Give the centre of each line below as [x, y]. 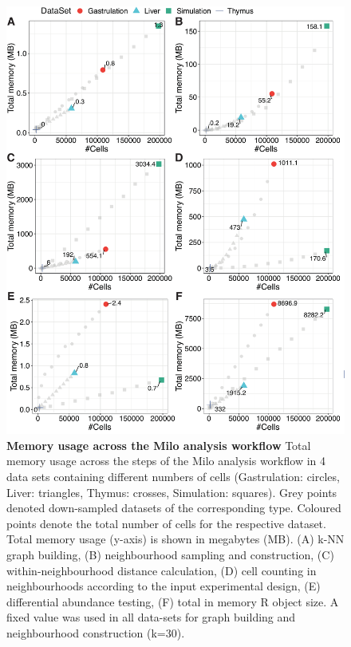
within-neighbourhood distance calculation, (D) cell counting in [162, 570]
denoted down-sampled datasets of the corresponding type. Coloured [174, 508]
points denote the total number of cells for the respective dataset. [166, 523]
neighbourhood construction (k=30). [96, 632]
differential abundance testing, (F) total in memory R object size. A [173, 601]
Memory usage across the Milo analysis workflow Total [159, 445]
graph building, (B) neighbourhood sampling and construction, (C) [170, 554]
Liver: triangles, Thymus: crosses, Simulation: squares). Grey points [172, 492]
